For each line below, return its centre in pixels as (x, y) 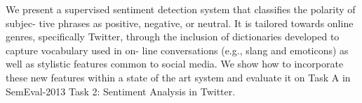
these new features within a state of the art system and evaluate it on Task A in (178, 77)
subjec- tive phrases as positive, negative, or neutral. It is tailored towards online (180, 23)
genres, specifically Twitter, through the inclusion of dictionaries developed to (173, 37)
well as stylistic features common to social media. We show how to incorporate (175, 64)
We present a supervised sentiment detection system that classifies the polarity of (181, 9)
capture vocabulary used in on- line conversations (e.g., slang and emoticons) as (177, 50)
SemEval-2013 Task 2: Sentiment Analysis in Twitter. (121, 91)
